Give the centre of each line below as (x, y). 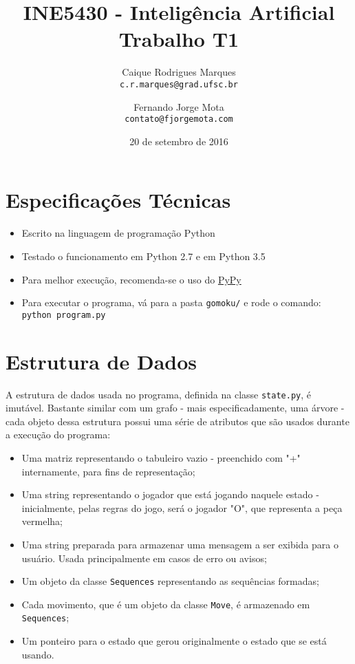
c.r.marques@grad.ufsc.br (179, 84)
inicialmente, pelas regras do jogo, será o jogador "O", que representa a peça (182, 507)
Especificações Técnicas (118, 200)
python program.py (64, 315)
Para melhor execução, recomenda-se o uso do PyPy (131, 279)
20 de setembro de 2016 (179, 141)
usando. (38, 654)
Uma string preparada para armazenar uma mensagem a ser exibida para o (180, 544)
